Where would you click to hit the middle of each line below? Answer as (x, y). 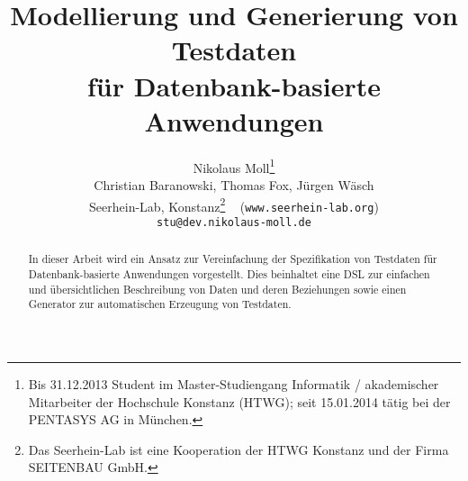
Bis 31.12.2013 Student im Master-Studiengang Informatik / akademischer (234, 383)
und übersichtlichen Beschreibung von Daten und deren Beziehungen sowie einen (217, 289)
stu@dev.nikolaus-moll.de (234, 222)
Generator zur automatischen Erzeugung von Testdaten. (160, 304)
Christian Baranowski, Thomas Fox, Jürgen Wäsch (234, 184)
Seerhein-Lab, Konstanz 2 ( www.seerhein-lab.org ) (234, 204)
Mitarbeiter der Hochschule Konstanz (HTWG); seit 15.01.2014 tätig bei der (239, 401)
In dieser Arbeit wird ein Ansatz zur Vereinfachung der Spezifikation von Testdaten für (233, 259)
